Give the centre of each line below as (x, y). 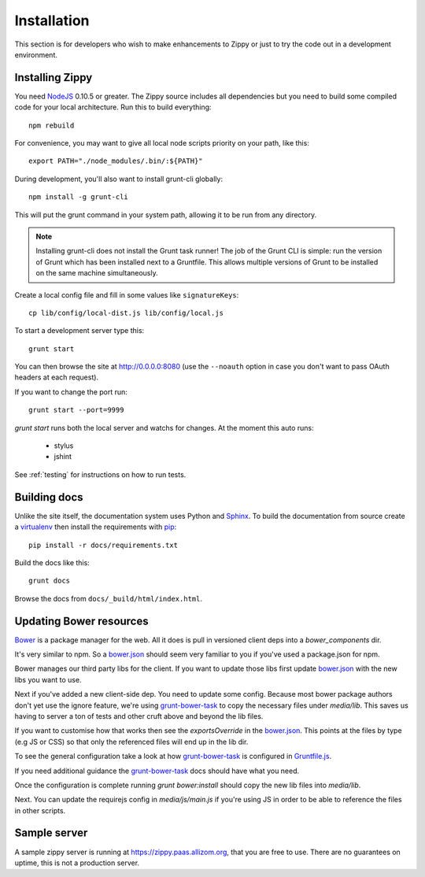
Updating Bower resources (81, 621)
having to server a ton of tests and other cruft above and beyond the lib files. (139, 716)
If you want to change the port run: (71, 392)
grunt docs (50, 581)
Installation (52, 20)
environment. (36, 54)
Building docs (49, 497)
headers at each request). (56, 377)
